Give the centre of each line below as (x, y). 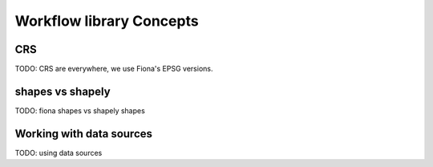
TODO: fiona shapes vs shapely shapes (80, 110)
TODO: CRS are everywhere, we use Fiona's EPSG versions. (114, 69)
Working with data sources (83, 134)
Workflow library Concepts (107, 21)
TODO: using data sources (59, 153)
